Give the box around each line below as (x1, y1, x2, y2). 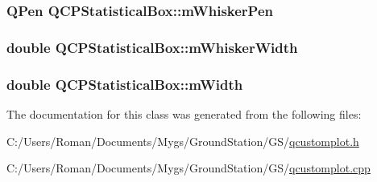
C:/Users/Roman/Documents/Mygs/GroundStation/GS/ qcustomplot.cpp (6, 160, 371, 176)
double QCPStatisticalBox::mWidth (6, 74, 243, 94)
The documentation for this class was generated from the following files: (6, 105, 362, 122)
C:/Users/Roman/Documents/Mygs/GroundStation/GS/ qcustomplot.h (6, 132, 359, 149)
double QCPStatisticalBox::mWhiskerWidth (6, 37, 298, 57)
